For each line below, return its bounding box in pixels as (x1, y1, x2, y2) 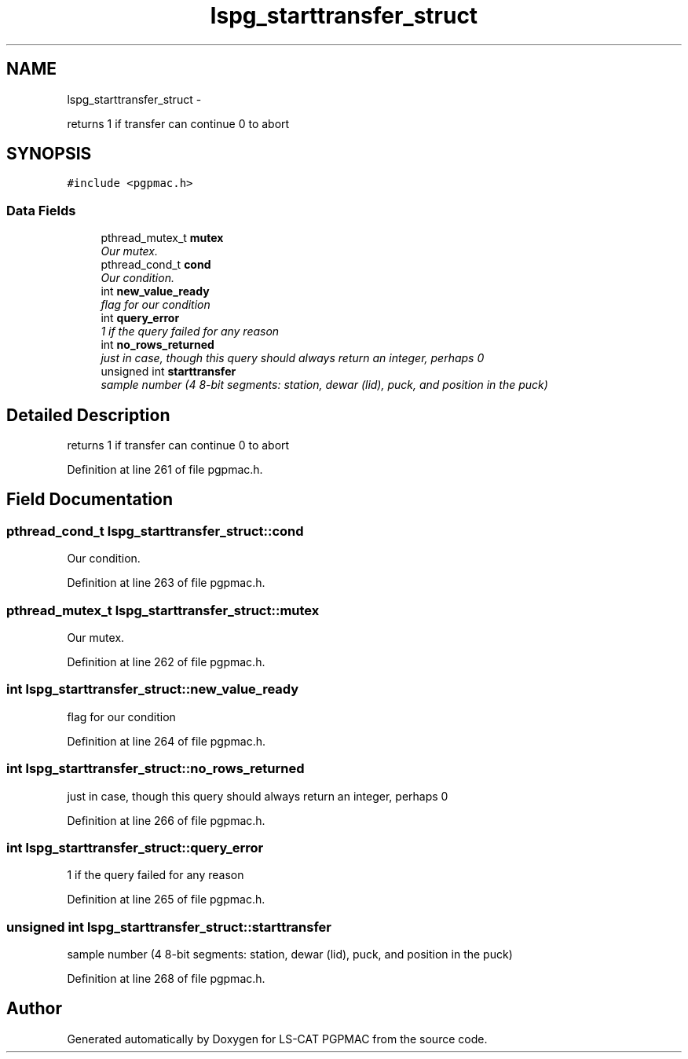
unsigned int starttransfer (101, 365, 236, 379)
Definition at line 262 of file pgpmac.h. (67, 655, 265, 669)
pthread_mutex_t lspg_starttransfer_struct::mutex (6, 602, 320, 618)
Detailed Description (6, 405, 170, 425)
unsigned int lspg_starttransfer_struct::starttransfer (6, 918, 332, 935)
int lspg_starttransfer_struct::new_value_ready (6, 681, 299, 698)
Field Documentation (6, 489, 173, 510)
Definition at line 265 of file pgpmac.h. (67, 892, 265, 907)
